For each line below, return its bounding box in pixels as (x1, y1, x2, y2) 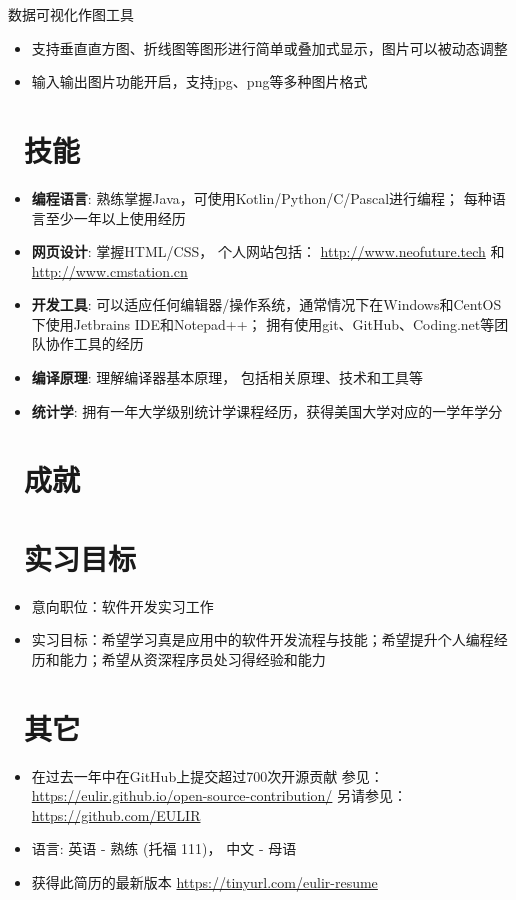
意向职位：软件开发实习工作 (31, 595, 214, 616)
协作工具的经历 (45, 333, 144, 354)
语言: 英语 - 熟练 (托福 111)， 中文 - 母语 (31, 838, 297, 859)
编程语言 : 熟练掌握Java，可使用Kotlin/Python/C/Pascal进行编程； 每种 (31, 187, 492, 208)
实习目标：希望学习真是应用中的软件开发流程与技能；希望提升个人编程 (31, 629, 494, 650)
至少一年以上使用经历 (45, 207, 186, 228)
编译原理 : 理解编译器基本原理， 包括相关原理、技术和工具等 (31, 367, 424, 388)
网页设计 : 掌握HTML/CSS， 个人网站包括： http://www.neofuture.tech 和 (31, 241, 505, 262)
